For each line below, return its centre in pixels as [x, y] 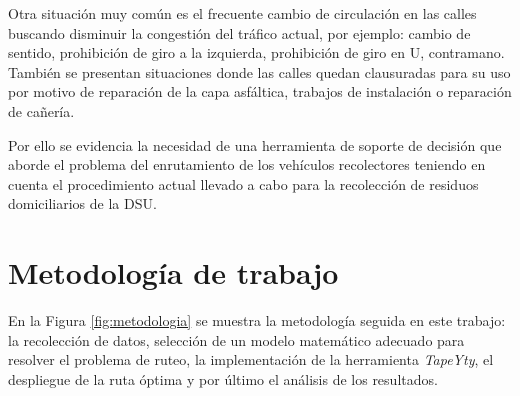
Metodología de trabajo [173, 272]
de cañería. [41, 110]
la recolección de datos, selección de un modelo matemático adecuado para [236, 339]
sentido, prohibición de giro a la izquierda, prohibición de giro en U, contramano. [256, 52]
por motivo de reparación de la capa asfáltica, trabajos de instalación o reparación [260, 91]
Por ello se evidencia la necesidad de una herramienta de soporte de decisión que [255, 144]
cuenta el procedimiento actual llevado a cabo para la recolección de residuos [243, 183]
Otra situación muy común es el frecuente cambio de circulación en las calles [242, 13]
